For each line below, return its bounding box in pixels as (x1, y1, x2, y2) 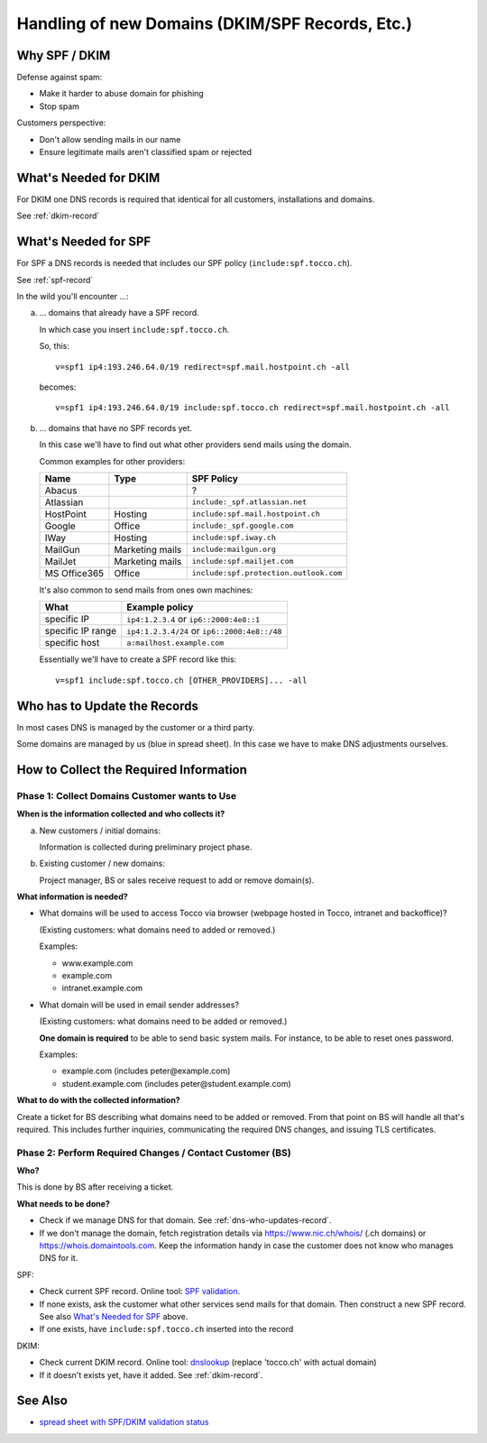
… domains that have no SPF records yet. (39, 422, 193, 433)
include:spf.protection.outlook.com (191, 568, 343, 578)
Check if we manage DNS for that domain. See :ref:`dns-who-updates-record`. (39, 1215, 332, 1226)
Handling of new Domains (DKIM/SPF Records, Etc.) (16, 14, 413, 33)
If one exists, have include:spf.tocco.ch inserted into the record (39, 1324, 294, 1335)
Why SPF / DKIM (16, 48, 111, 63)
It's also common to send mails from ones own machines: (39, 584, 253, 595)
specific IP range (44, 625, 117, 638)
